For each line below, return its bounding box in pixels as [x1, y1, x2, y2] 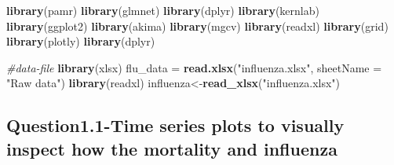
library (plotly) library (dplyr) [6, 33, 155, 49]
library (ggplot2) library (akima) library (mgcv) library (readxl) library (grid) [6, 17, 389, 34]
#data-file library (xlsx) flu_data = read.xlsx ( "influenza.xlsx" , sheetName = [6, 59, 382, 75]
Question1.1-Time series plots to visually [6, 113, 345, 137]
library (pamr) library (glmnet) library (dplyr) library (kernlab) [6, 2, 319, 18]
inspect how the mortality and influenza [6, 136, 337, 160]
